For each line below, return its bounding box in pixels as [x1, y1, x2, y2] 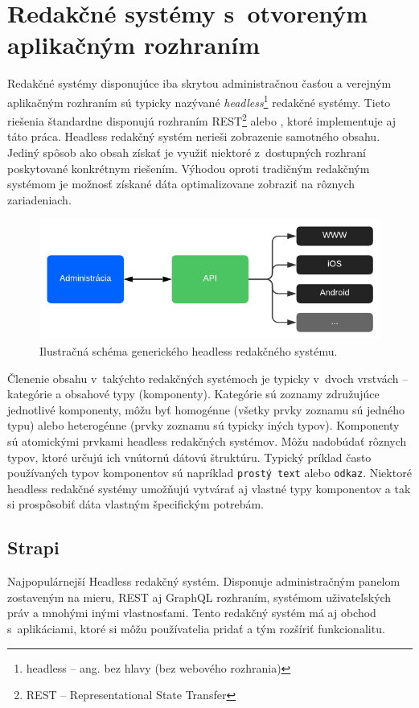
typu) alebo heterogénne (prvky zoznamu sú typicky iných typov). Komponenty [7, 417, 400, 434]
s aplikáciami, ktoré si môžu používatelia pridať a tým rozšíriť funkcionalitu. [7, 619, 385, 636]
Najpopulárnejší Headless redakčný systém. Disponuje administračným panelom [7, 573, 401, 590]
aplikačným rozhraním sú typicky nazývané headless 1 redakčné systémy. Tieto [7, 91, 391, 110]
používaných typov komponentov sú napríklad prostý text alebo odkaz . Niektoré [7, 464, 412, 481]
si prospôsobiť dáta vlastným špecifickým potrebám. [7, 496, 264, 512]
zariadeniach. [7, 191, 72, 208]
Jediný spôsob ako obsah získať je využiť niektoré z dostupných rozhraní [7, 144, 366, 160]
